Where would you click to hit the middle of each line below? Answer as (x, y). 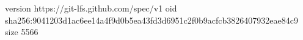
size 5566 (22, 32)
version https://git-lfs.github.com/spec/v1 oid (91, 8)
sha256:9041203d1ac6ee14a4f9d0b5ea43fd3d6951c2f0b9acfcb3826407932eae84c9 (151, 20)
